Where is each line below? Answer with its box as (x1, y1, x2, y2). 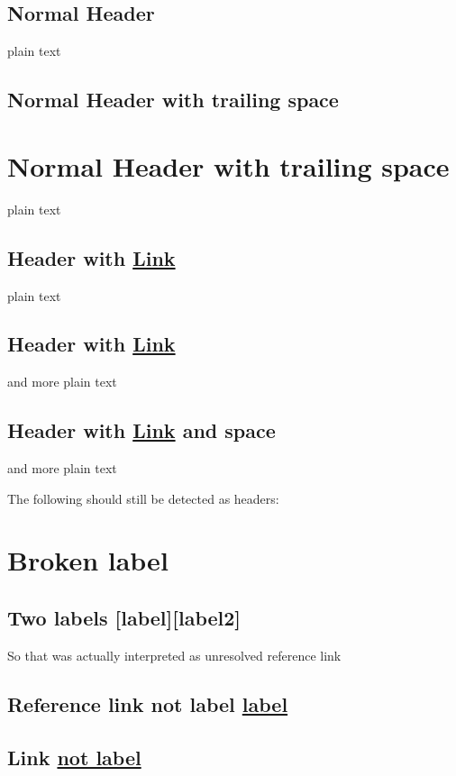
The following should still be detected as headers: (7, 488, 279, 507)
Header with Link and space (7, 416, 276, 444)
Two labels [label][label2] (7, 604, 242, 632)
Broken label (7, 542, 169, 579)
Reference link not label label (7, 689, 288, 717)
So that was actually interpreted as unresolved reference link (7, 645, 342, 664)
